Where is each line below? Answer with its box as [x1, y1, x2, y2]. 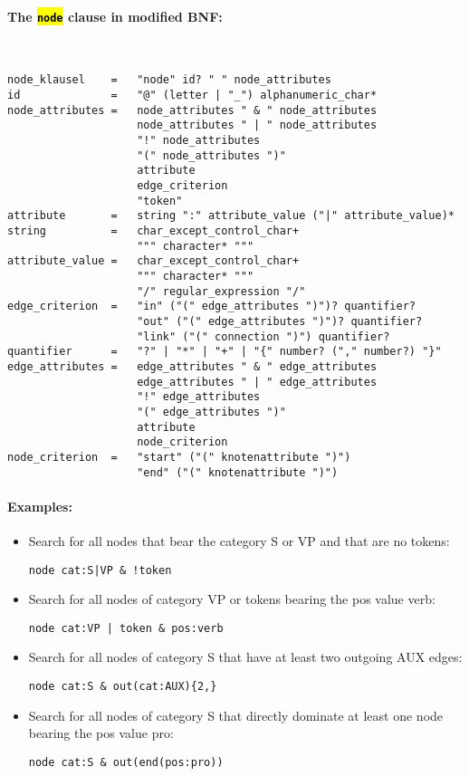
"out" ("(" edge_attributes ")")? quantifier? [137, 314, 423, 328]
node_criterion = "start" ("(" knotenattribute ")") [7, 450, 351, 464]
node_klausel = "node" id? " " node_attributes [7, 73, 331, 87]
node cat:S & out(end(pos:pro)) [28, 755, 224, 769]
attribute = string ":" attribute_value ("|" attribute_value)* [7, 209, 455, 223]
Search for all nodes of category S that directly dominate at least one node [28, 705, 444, 724]
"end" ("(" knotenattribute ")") [137, 465, 339, 479]
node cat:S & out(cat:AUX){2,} [28, 680, 217, 694]
